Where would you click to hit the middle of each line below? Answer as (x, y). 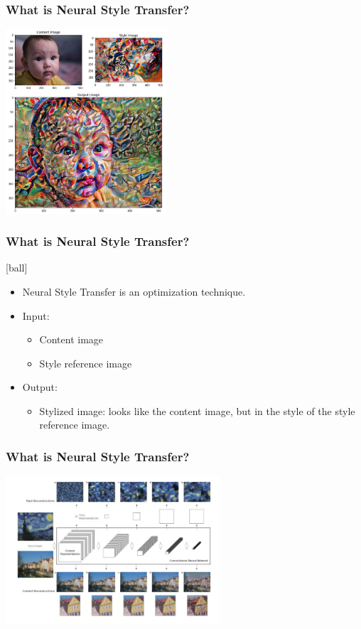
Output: (40, 387)
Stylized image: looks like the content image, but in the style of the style (197, 410)
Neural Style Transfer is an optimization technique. (134, 291)
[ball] (17, 268)
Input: (36, 315)
